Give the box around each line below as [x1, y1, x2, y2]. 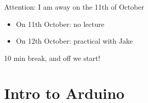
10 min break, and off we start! [4, 52, 100, 63]
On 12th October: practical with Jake [16, 36, 133, 46]
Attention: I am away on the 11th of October [4, 2, 144, 12]
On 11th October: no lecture [16, 18, 104, 29]
